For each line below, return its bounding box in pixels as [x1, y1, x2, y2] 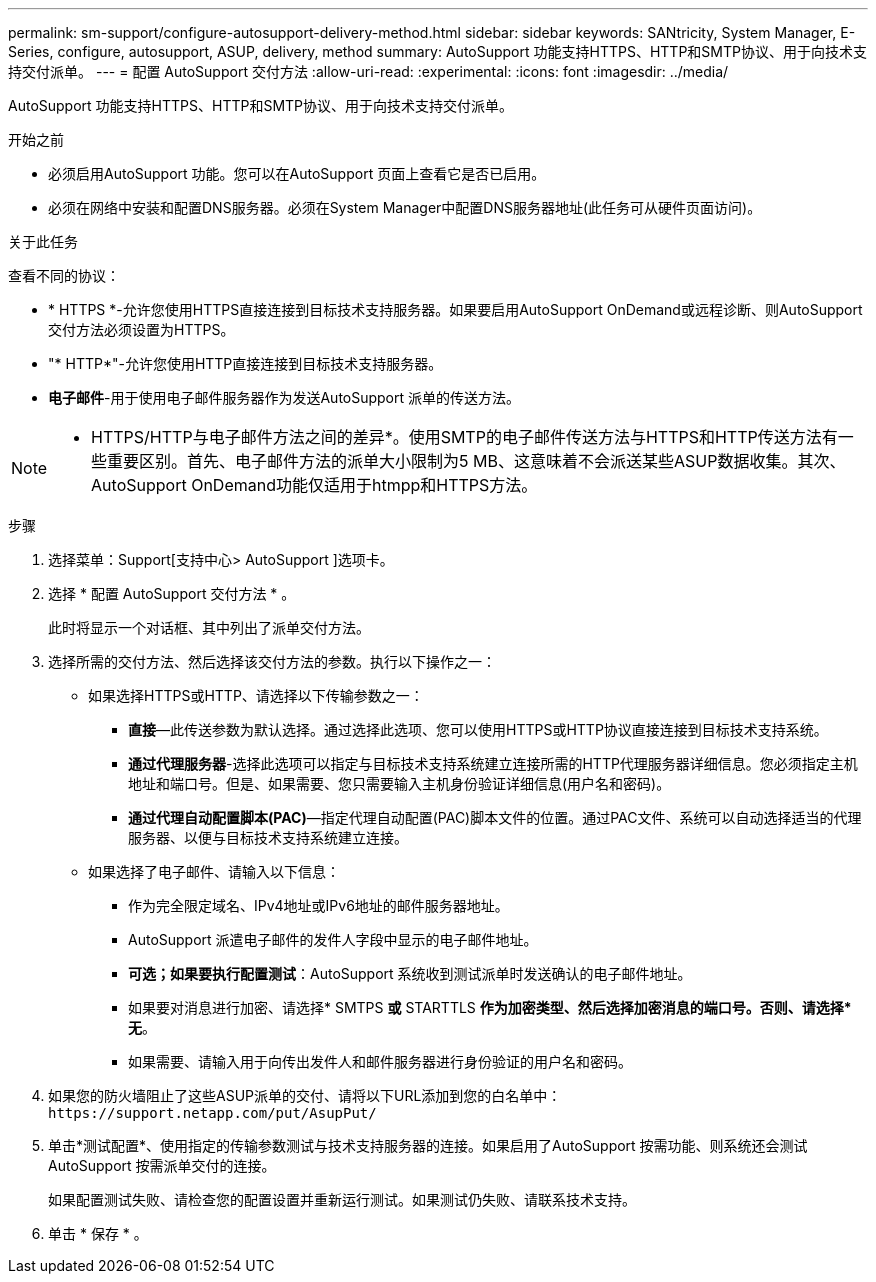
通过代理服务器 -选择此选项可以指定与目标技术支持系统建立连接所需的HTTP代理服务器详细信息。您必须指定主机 [128, 755, 858, 772]
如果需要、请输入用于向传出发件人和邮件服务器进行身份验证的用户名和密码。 [128, 1053, 632, 1070]
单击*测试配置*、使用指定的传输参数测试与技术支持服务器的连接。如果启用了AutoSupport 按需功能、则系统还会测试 [48, 1137, 808, 1154]
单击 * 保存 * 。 [48, 1225, 148, 1242]
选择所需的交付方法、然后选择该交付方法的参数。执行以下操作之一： [48, 653, 496, 670]
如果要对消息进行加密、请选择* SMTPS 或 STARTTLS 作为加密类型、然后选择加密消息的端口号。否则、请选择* [128, 999, 852, 1016]
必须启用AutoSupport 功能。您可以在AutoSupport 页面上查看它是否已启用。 [48, 165, 546, 182]
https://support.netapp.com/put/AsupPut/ [48, 1105, 377, 1121]
